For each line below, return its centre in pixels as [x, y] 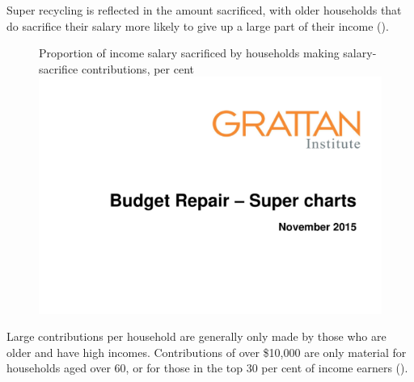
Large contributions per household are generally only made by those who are [196, 336]
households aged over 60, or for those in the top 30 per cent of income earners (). [207, 368]
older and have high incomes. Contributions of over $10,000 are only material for [207, 352]
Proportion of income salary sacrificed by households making [189, 53]
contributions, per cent [137, 68]
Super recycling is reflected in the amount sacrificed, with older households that [204, 10]
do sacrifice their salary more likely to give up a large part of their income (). [198, 25]
